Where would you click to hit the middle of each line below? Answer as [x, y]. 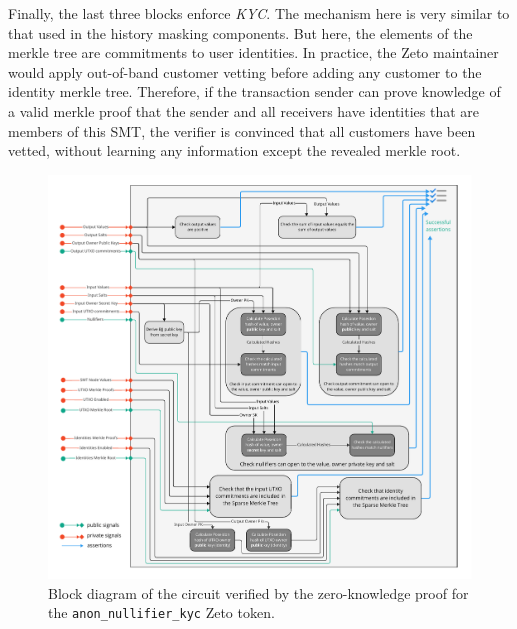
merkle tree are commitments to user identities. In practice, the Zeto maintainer [253, 52]
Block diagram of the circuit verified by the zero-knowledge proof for [258, 592]
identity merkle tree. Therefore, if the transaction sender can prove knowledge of [254, 91]
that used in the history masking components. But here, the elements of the [240, 32]
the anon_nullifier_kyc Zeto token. [161, 612]
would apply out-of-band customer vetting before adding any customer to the [245, 71]
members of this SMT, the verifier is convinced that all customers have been [242, 130]
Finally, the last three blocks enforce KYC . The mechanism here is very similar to [259, 13]
